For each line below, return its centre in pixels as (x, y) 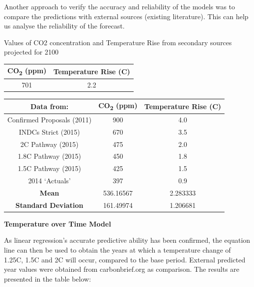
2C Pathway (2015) (49, 144)
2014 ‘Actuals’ (49, 181)
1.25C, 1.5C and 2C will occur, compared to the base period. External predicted (125, 259)
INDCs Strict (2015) (49, 131)
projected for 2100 (31, 52)
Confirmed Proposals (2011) (50, 119)
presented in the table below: (48, 278)
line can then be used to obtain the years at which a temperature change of (117, 250)
